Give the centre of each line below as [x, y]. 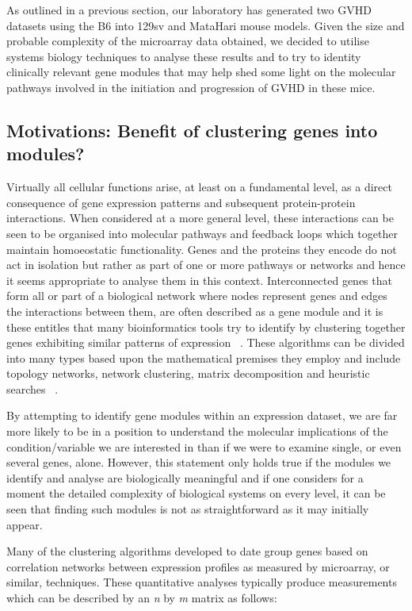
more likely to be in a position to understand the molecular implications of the [197, 431]
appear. [25, 524]
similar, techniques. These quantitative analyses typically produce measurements [202, 582]
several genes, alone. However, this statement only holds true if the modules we [199, 462]
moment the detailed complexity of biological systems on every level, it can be [196, 493]
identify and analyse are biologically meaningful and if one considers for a [185, 477]
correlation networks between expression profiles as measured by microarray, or [198, 566]
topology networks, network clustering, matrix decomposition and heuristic [188, 373]
